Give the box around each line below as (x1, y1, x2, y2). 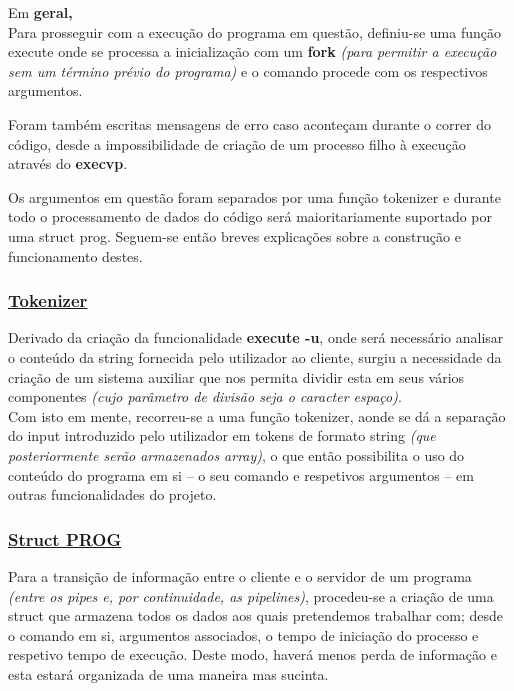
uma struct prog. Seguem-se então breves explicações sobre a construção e (8, 225, 461, 246)
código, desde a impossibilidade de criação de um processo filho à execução (8, 133, 466, 154)
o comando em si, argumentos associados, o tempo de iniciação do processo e (8, 624, 479, 645)
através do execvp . (8, 153, 128, 174)
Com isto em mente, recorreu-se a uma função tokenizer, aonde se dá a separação (8, 405, 506, 426)
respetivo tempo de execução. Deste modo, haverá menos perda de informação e (8, 644, 497, 665)
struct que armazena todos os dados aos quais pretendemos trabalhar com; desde (8, 605, 504, 626)
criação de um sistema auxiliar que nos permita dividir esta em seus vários (8, 366, 465, 387)
